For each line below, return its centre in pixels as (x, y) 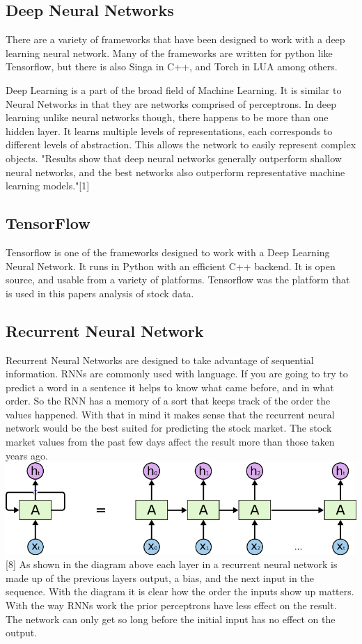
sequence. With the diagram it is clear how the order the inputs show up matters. (180, 591)
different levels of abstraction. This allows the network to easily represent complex (181, 144)
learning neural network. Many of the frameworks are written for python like (169, 53)
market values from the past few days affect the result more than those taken (170, 442)
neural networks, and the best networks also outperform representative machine (175, 172)
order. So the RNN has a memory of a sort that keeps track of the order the (168, 401)
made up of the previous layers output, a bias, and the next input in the (160, 578)
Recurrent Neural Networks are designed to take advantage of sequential (160, 360)
